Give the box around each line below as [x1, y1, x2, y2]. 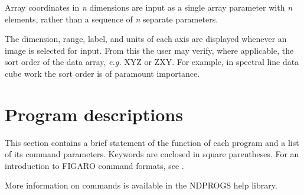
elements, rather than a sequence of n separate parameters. [5, 12, 218, 25]
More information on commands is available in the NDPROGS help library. [5, 179, 277, 191]
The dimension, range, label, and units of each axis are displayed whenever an [5, 32, 287, 45]
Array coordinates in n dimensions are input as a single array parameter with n [5, 1, 293, 13]
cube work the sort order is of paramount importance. [5, 67, 200, 79]
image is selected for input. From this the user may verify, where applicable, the [5, 44, 294, 56]
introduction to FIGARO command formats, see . [5, 159, 184, 171]
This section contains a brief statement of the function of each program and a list [5, 136, 299, 148]
